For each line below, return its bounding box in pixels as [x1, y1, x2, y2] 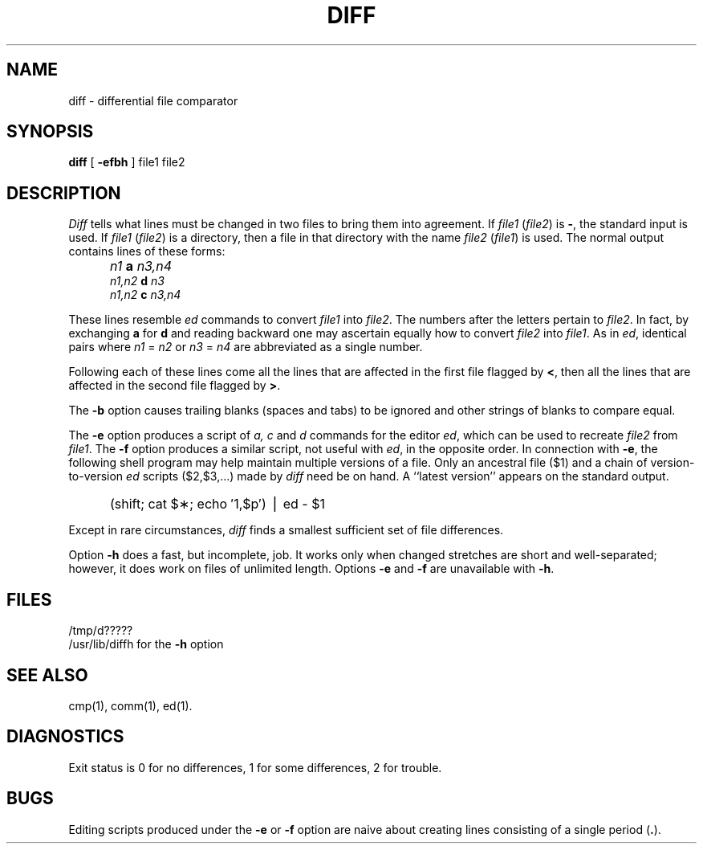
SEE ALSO [6, 664, 88, 685]
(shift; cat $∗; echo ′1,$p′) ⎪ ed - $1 [110, 496, 325, 513]
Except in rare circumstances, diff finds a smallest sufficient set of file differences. [68, 523, 504, 537]
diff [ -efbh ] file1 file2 [68, 155, 185, 170]
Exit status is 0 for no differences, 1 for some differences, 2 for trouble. [68, 760, 442, 774]
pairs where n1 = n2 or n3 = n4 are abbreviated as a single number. [68, 340, 423, 354]
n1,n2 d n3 [110, 274, 165, 288]
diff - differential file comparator [68, 93, 238, 108]
